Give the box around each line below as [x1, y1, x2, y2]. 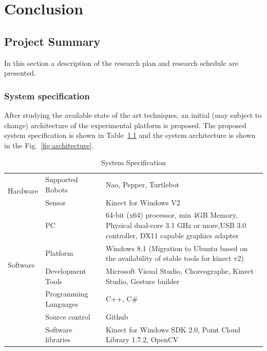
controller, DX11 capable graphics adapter [106, 230, 239, 240]
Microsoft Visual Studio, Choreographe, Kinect [106, 265, 254, 276]
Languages [45, 298, 79, 309]
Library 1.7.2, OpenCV [106, 334, 179, 345]
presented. [4, 67, 36, 78]
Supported [45, 174, 78, 185]
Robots [45, 184, 68, 195]
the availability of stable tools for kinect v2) [106, 253, 244, 264]
